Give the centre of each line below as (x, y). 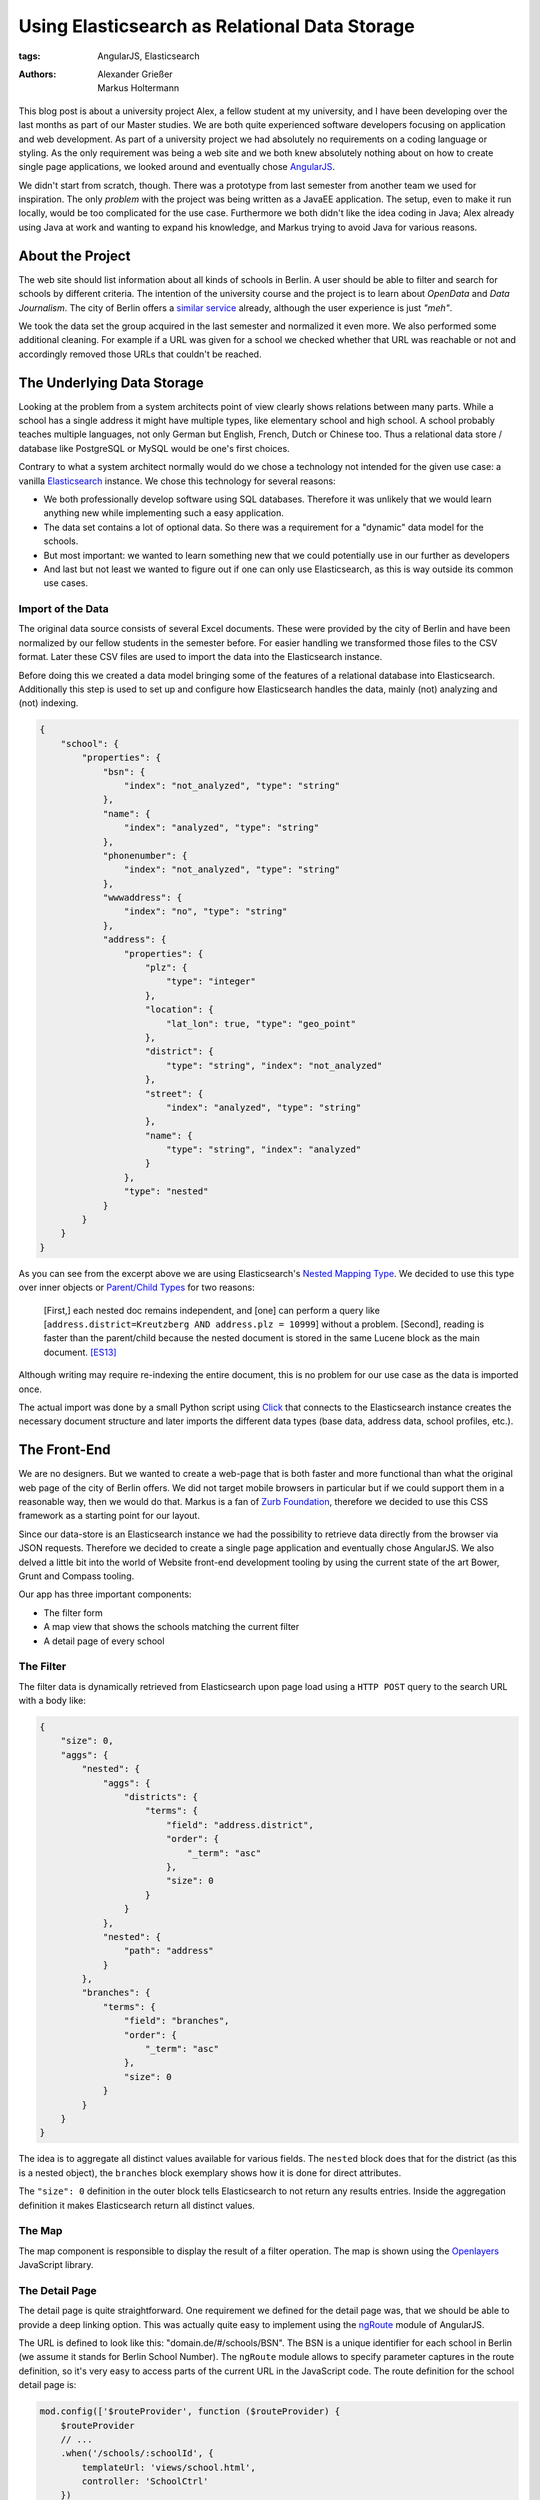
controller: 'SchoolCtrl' (145, 2481)
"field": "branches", (176, 2021)
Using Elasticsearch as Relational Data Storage (216, 26)
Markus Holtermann (138, 88)
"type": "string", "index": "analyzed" (263, 1149)
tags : (29, 56)
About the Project (74, 255)
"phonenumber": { (145, 855)
